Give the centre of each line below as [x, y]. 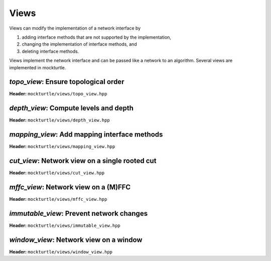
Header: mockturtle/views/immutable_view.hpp [65, 225]
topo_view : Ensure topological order [67, 82]
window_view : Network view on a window [76, 240]
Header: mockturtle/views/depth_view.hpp [59, 120]
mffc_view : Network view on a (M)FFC [70, 187]
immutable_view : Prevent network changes [79, 213]
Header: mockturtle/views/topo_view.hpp [58, 94]
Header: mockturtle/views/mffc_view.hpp [58, 199]
